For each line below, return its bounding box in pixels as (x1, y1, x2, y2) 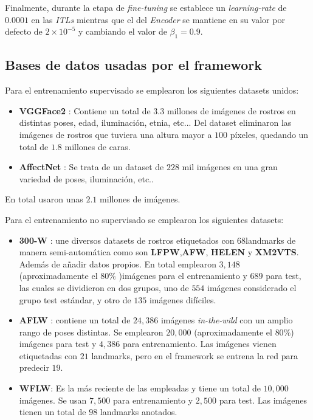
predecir (19, 361, 49, 374)
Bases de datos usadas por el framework (5, 55, 263, 74)
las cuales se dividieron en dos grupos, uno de (19, 281, 189, 294)
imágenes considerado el (207, 281, 297, 294)
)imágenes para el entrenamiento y (119, 269, 247, 282)
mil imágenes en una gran (182, 160, 278, 173)
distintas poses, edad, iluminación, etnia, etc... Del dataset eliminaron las (19, 116, 292, 129)
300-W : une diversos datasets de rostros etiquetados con (19, 233, 235, 246)
